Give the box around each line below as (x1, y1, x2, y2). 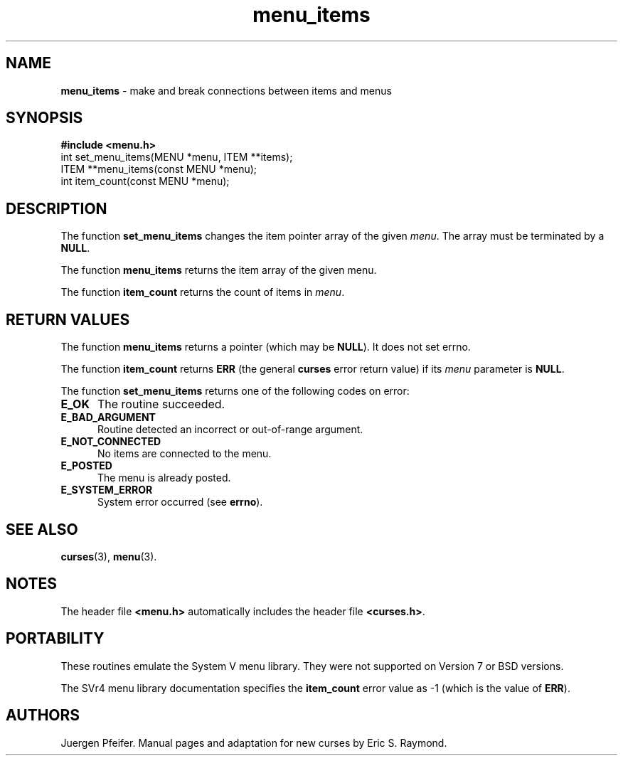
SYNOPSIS (6, 109, 83, 127)
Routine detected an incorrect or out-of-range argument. (97, 423, 363, 436)
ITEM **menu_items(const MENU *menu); (60, 163, 257, 176)
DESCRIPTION (6, 199, 107, 218)
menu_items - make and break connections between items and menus (60, 84, 392, 97)
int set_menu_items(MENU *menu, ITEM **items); (60, 151, 293, 164)
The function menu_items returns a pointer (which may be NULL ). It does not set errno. (60, 341, 471, 353)
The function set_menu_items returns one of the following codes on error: (60, 385, 410, 398)
